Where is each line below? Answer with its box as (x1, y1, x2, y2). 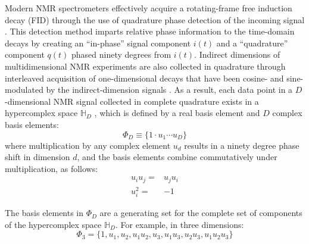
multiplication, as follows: (5, 162, 98, 174)
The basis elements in (5, 207, 84, 219)
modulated (5, 83, 43, 96)
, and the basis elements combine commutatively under (77, 151, 277, 163)
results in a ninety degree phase (184, 139, 299, 151)
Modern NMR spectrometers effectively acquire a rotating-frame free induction (5, 2, 292, 14)
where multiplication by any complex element (5, 139, 171, 151)
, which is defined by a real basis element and (94, 107, 260, 119)
